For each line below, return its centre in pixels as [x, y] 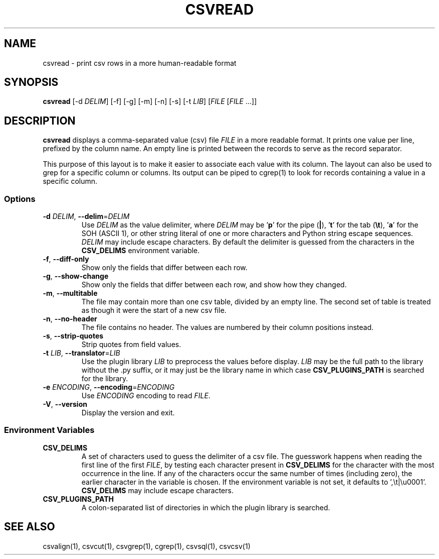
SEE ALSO [30, 527]
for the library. [105, 379]
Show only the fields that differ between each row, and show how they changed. [214, 285]
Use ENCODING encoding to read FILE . [146, 396]
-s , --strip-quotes [73, 336]
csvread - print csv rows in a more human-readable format [140, 63]
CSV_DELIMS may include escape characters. [157, 490]
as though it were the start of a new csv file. [154, 310]
